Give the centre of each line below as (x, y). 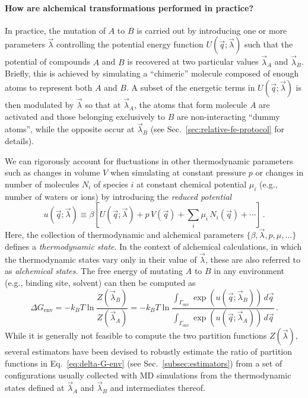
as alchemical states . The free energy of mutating (94, 271)
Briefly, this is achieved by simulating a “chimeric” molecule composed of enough (152, 73)
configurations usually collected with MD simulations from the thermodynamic (148, 375)
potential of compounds (47, 61)
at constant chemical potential (191, 184)
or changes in (280, 172)
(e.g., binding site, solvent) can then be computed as (100, 282)
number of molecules (42, 184)
